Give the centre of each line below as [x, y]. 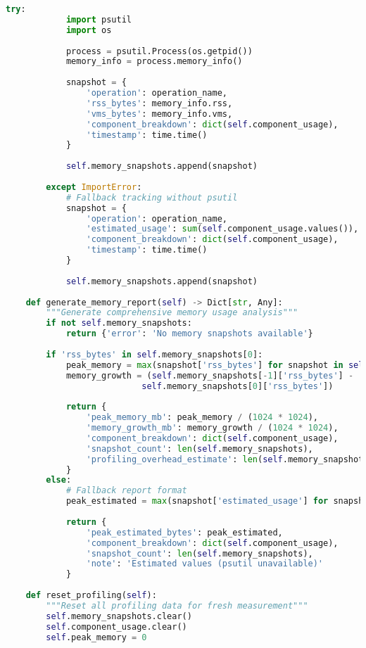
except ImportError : [94, 187]
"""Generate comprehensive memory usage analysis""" [172, 313]
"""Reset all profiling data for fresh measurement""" [177, 605]
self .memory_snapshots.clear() [119, 616]
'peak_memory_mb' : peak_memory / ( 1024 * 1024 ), [202, 418]
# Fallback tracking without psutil [152, 197]
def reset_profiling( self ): [91, 595]
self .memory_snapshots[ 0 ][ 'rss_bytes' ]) [238, 386]
